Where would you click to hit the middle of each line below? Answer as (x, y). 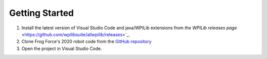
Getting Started (42, 13)
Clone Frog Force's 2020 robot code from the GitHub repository (87, 42)
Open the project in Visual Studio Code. (62, 48)
